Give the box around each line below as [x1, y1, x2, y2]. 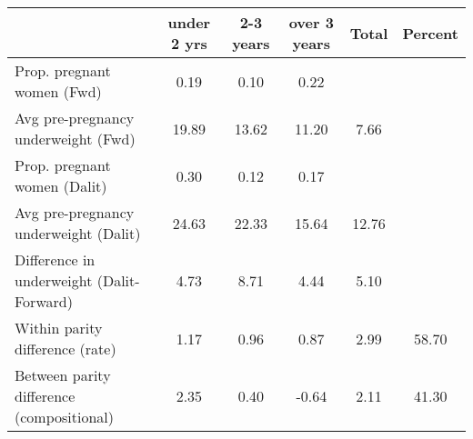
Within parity [15, 317, 103, 338]
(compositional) [15, 406, 114, 427]
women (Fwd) [15, 81, 102, 102]
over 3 [288, 12, 334, 33]
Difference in [15, 249, 96, 270]
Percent [402, 22, 458, 44]
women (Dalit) [15, 175, 107, 196]
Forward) [15, 291, 73, 312]
